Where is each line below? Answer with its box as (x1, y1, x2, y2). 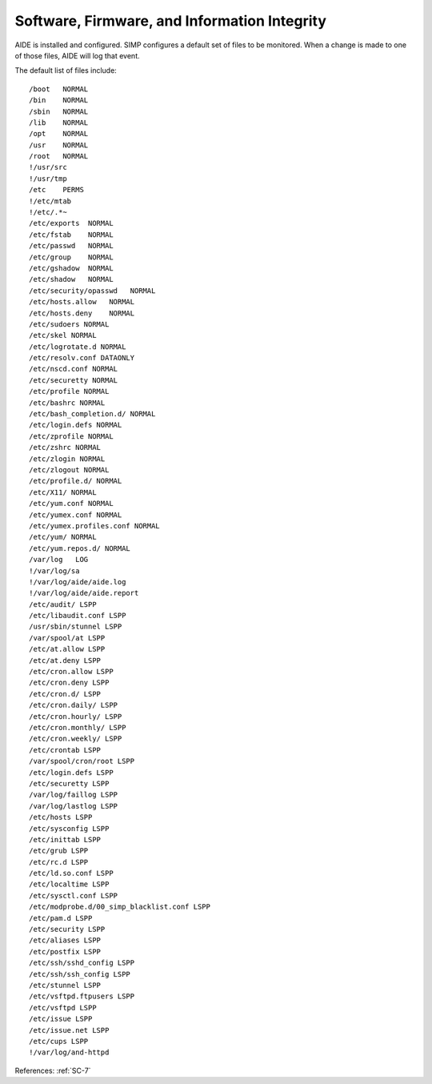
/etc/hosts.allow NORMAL (29, 297, 135, 307)
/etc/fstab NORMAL (29, 230, 114, 239)
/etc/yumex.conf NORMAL (29, 510, 122, 520)
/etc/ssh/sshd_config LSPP (29, 958, 135, 968)
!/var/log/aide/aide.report (29, 588, 139, 598)
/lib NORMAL (29, 118, 89, 127)
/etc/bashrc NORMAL (29, 398, 106, 408)
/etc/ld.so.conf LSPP (29, 869, 114, 878)
